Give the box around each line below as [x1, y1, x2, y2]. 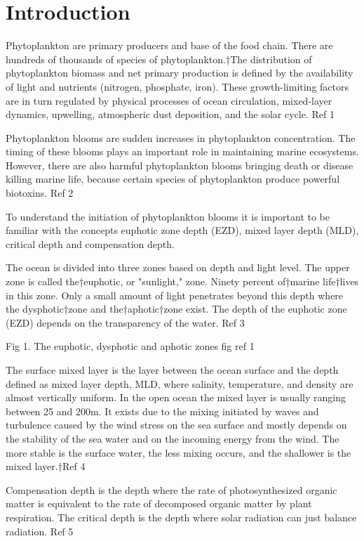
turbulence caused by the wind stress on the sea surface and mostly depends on [6, 417, 347, 432]
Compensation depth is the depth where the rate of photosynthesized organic [6, 482, 337, 497]
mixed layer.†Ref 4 [6, 459, 86, 474]
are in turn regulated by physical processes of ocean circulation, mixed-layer [6, 93, 332, 107]
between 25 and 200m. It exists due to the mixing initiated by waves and [6, 403, 319, 418]
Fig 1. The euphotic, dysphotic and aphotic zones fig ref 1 [6, 339, 255, 353]
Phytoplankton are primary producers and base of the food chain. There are [6, 38, 333, 53]
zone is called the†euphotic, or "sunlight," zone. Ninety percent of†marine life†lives [6, 274, 359, 289]
